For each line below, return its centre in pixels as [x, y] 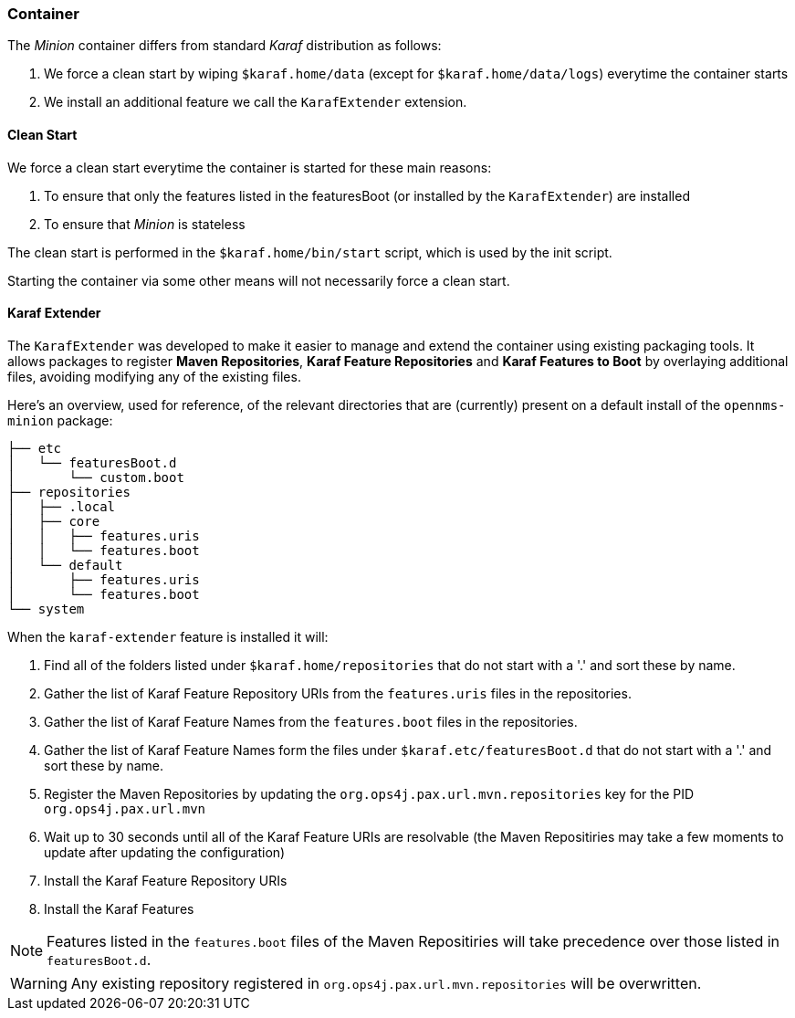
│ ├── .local [62, 506]
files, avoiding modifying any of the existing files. [154, 376]
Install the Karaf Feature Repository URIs [166, 880]
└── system [46, 609]
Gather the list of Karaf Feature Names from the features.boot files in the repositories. [311, 721]
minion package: [60, 420]
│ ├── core [54, 521]
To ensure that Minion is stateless [145, 224]
